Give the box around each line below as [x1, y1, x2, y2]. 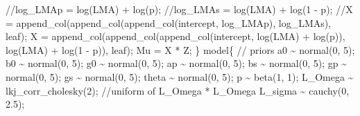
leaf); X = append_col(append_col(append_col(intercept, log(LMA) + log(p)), [6, 29, 345, 43]
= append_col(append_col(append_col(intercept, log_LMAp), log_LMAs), [6, 15, 332, 30]
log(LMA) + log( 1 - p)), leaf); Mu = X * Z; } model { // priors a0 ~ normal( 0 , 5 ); [6, 42, 355, 57]
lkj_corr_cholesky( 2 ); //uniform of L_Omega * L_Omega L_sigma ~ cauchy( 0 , [6, 83, 350, 97]
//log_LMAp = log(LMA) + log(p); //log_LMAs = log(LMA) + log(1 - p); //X [6, 2, 353, 16]
